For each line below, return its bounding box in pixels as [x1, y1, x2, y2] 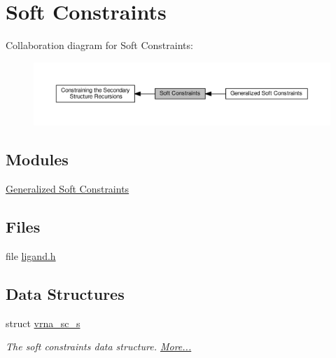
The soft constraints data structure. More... [6, 339, 192, 354]
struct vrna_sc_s [6, 315, 80, 330]
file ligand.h [6, 248, 56, 263]
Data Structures [6, 282, 125, 304]
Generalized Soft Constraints [6, 181, 129, 196]
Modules [6, 149, 69, 170]
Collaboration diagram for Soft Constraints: [6, 38, 193, 53]
